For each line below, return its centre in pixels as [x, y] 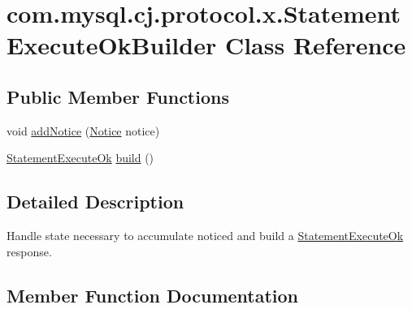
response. [29, 251]
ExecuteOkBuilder [112, 45]
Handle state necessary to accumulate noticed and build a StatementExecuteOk [205, 236]
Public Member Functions [118, 96]
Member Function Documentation [153, 295]
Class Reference [315, 45]
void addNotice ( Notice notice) [83, 130]
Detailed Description [95, 202]
